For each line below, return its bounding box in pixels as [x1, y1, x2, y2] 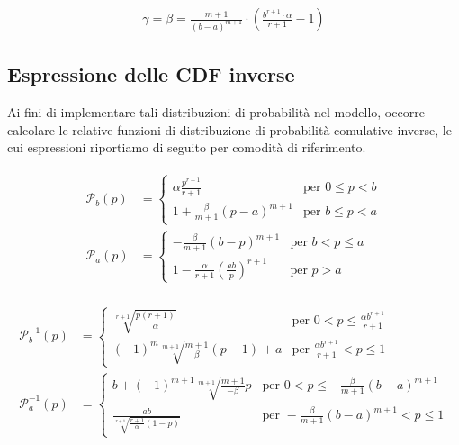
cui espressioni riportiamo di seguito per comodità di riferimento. [7, 138, 366, 157]
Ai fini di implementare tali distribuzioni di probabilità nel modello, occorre [7, 103, 425, 122]
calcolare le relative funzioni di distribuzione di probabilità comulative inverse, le [7, 120, 452, 139]
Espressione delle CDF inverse [7, 60, 295, 88]
